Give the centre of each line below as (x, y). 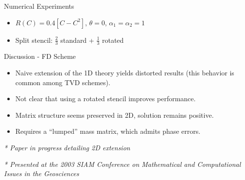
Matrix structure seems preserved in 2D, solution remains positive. (114, 115)
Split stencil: (34, 40)
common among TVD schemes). (63, 82)
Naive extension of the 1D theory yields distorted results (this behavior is (125, 73)
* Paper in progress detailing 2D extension (67, 147)
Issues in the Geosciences (42, 173)
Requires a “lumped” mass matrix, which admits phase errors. (108, 131)
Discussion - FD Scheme (40, 56)
